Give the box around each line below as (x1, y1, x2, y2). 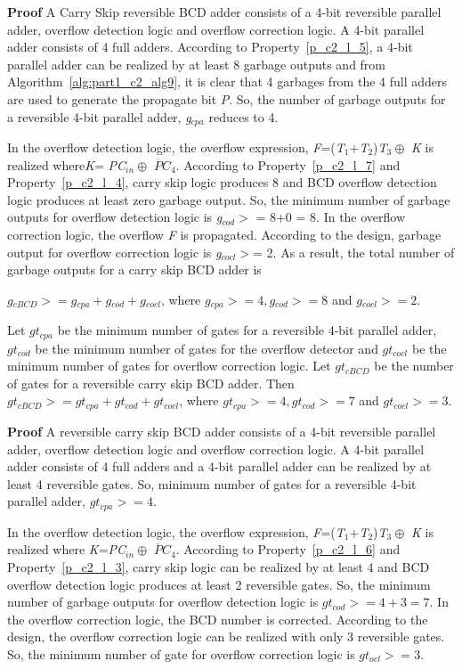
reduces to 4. (208, 107, 279, 126)
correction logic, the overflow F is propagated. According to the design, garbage (7, 224, 442, 243)
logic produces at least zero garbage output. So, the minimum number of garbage (7, 190, 450, 208)
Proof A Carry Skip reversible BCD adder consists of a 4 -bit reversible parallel (7, 3, 442, 20)
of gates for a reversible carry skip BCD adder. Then (7, 373, 295, 392)
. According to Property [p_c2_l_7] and (175, 155, 401, 174)
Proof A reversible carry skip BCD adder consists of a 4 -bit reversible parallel (7, 421, 436, 440)
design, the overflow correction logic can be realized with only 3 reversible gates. (7, 627, 445, 646)
